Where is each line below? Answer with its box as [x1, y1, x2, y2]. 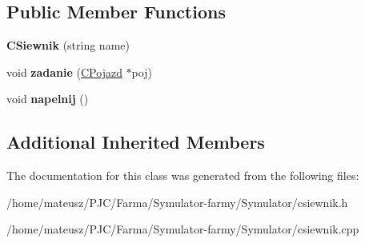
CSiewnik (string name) [6, 37, 130, 54]
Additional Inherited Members [6, 129, 265, 154]
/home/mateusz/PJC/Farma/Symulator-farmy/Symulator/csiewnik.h [6, 193, 348, 210]
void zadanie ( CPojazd [6, 63, 122, 80]
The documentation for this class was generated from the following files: [6, 167, 359, 184]
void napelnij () [6, 90, 89, 107]
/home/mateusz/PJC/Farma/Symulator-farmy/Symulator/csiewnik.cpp [6, 221, 359, 237]
